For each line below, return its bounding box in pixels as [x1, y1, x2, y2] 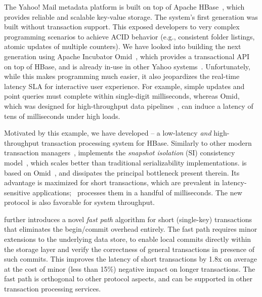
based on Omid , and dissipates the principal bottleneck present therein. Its [4, 167, 240, 178]
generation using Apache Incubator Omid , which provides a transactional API [4, 51, 250, 61]
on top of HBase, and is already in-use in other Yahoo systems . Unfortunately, [4, 61, 250, 71]
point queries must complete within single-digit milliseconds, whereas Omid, [4, 91, 240, 101]
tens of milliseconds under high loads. [4, 110, 120, 121]
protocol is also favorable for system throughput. [4, 197, 155, 207]
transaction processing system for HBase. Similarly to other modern [41, 137, 252, 148]
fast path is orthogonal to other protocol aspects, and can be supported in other [4, 273, 253, 284]
